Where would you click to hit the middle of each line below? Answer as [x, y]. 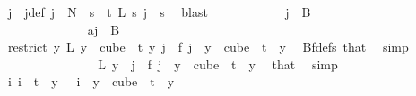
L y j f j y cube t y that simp [218, 64]
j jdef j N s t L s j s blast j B [159, 12]
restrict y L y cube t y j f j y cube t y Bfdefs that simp [208, 47]
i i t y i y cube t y [91, 81]
